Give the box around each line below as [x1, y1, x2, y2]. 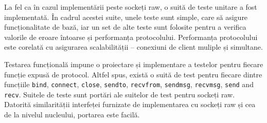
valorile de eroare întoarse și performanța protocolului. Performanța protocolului [4, 31, 258, 42]
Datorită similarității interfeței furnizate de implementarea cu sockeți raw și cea [4, 99, 256, 110]
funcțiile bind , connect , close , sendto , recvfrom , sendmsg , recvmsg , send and [4, 79, 254, 90]
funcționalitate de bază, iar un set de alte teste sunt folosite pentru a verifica [4, 22, 246, 32]
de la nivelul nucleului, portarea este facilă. [4, 109, 140, 120]
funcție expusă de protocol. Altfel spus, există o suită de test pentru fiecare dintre [4, 69, 262, 79]
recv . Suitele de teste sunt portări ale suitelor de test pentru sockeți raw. [4, 89, 235, 99]
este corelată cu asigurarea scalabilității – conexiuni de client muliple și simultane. [4, 42, 263, 52]
